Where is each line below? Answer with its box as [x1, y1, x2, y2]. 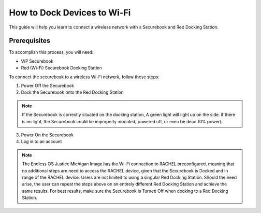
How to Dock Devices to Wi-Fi [9, 7, 131, 18]
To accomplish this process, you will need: [9, 49, 94, 55]
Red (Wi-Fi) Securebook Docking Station [21, 65, 102, 71]
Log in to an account [21, 139, 62, 144]
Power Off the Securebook [21, 83, 74, 89]
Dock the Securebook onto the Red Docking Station [21, 89, 124, 95]
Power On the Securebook [21, 132, 74, 138]
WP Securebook [21, 58, 54, 64]
